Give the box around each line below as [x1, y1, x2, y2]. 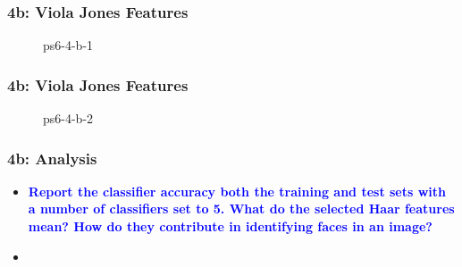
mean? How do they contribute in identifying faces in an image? [28, 217, 433, 236]
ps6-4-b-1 [43, 36, 94, 54]
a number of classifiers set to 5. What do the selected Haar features [28, 199, 455, 218]
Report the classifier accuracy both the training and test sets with [28, 181, 447, 200]
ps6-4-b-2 [43, 109, 94, 128]
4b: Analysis [7, 146, 97, 169]
